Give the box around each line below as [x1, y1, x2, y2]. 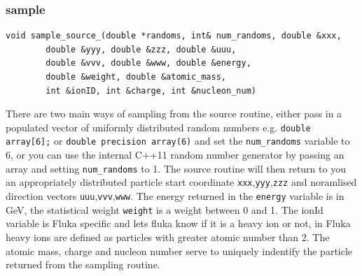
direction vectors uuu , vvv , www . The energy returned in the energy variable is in [6, 189, 344, 203]
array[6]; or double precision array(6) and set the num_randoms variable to [6, 133, 350, 148]
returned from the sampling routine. [6, 257, 160, 272]
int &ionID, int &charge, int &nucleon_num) [46, 85, 256, 96]
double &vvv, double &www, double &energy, [46, 58, 251, 68]
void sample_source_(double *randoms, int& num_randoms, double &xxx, [6, 31, 342, 41]
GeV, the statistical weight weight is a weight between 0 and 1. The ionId [6, 202, 323, 217]
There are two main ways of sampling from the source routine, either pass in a [6, 106, 342, 121]
